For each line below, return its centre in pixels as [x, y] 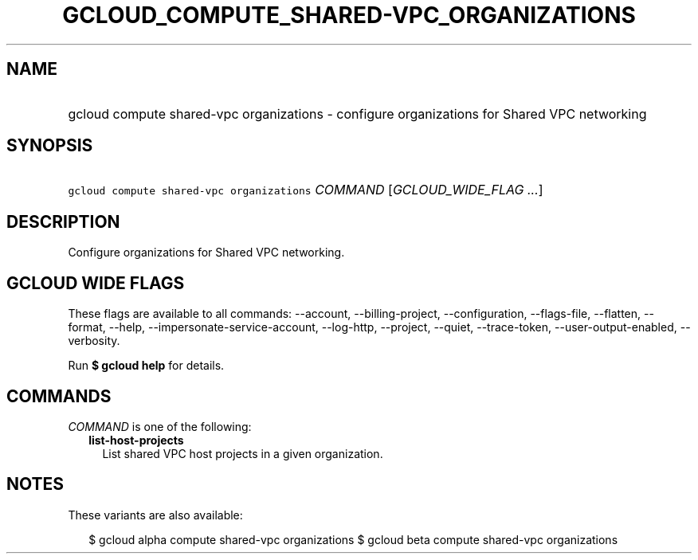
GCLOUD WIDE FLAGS [96, 283]
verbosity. [94, 341]
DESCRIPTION [63, 221]
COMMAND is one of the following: [160, 426]
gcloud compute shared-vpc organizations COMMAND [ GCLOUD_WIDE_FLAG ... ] [306, 190]
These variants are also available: [155, 515]
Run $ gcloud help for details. [146, 366]
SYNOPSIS [50, 146]
